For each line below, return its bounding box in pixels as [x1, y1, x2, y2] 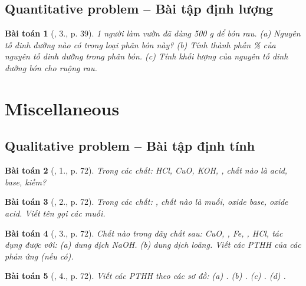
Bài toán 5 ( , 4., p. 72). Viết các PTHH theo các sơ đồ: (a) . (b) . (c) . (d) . [5, 270, 286, 282]
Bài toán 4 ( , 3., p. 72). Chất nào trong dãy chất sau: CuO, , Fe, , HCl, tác [5, 227, 283, 239]
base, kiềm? [5, 175, 47, 188]
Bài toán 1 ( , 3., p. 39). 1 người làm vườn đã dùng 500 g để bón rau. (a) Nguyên [5, 27, 301, 39]
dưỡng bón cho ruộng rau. [5, 61, 97, 74]
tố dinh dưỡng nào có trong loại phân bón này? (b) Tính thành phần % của [5, 38, 276, 51]
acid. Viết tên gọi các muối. [5, 207, 106, 219]
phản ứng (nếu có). [5, 250, 74, 262]
